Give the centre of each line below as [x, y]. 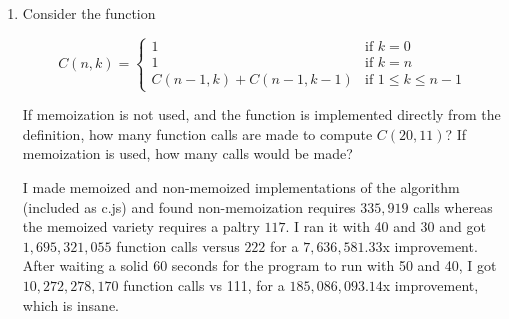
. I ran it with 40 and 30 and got [385, 226]
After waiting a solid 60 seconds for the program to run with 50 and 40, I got [259, 265]
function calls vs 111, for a [204, 284]
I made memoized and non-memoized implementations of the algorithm [241, 186]
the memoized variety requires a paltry [141, 226]
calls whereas [453, 206]
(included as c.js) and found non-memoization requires [189, 206]
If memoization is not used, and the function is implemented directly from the [261, 114]
